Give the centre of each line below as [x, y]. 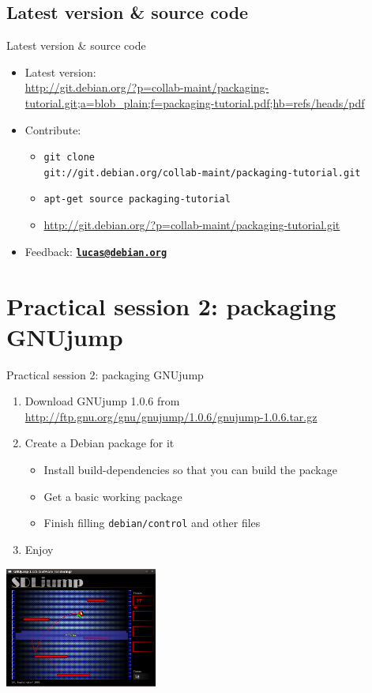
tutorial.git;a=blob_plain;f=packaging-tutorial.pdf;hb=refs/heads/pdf [195, 102]
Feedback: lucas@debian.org [96, 251]
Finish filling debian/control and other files [152, 523]
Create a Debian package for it [100, 443]
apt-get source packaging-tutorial [137, 200]
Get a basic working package [113, 496]
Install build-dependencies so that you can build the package [190, 470]
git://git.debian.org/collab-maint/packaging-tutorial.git [202, 173]
